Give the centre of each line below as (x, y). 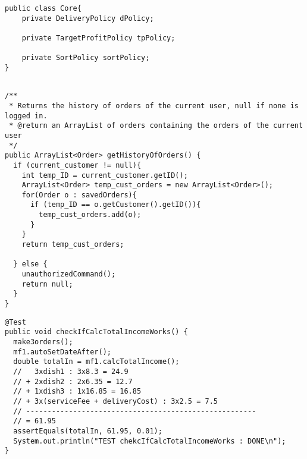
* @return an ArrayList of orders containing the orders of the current (156, 126)
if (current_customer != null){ (77, 165)
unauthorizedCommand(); (69, 274)
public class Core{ (43, 8)
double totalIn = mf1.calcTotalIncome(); (96, 362)
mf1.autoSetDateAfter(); (62, 352)
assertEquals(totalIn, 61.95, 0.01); (88, 431)
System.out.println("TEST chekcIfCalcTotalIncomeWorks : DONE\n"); (150, 441)
